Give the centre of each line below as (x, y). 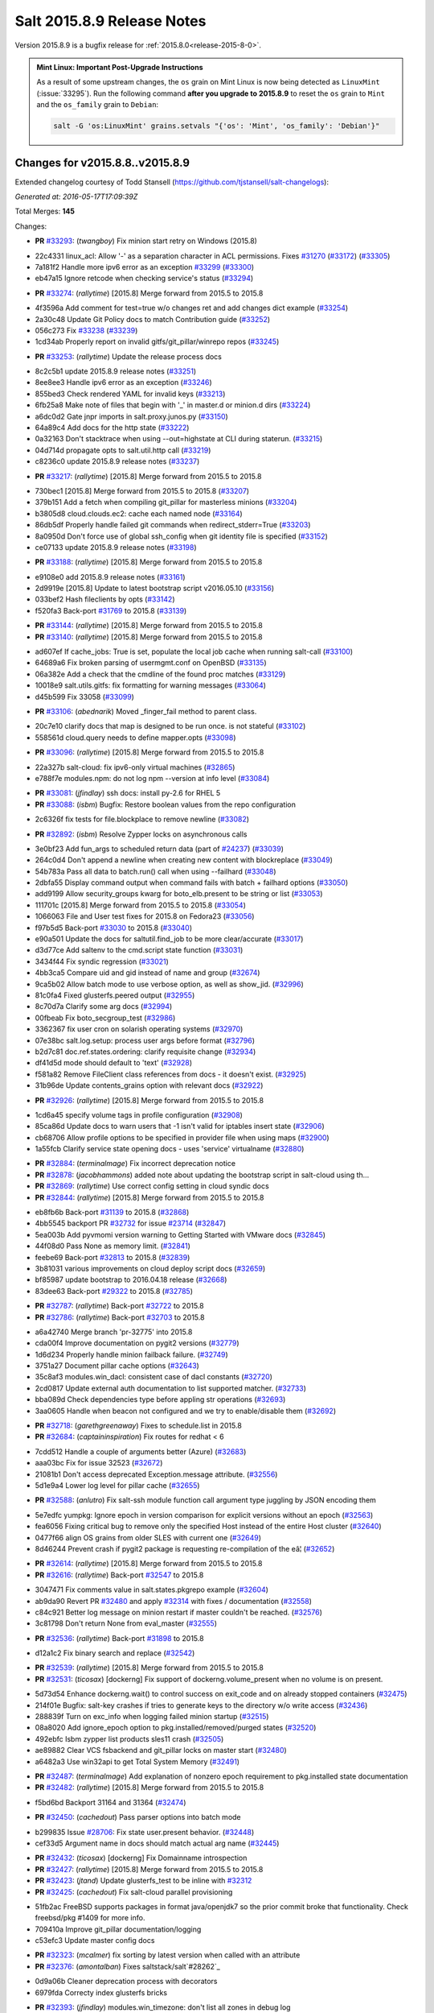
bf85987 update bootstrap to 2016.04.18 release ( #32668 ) (131, 1279)
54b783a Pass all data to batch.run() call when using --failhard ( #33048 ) (156, 871)
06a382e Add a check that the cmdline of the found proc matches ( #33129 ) (160, 674)
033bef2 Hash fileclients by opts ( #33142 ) (105, 599)
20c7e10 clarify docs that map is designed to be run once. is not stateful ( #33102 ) (170, 726)
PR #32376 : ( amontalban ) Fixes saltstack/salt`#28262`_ (127, 1966)
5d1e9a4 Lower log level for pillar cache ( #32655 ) (117, 1485)
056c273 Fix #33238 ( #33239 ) (86, 330)
